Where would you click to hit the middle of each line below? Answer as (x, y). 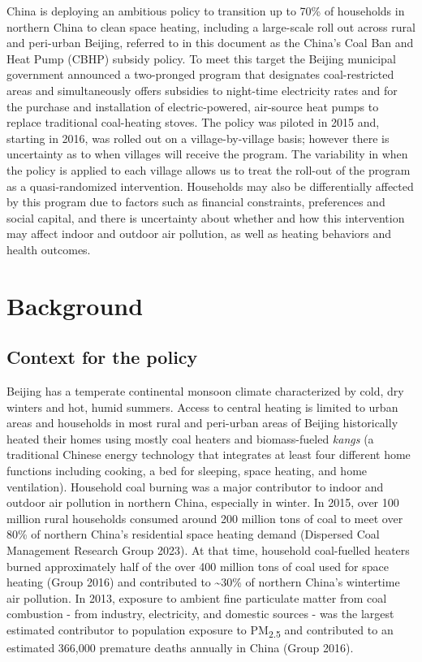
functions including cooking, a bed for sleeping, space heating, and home (187, 471)
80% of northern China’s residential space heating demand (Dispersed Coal (193, 534)
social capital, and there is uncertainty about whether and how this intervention (206, 217)
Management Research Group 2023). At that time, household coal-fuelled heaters (208, 550)
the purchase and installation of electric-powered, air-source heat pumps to (193, 106)
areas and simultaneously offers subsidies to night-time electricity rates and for (202, 90)
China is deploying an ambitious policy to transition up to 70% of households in (206, 11)
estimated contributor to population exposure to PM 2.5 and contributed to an (200, 630)
